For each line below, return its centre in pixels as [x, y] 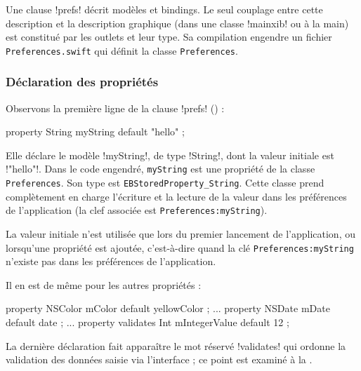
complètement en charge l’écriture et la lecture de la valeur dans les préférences [176, 196]
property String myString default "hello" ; [95, 131]
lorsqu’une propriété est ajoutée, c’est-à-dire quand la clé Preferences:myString [180, 247]
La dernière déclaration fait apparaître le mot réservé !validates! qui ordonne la [176, 345]
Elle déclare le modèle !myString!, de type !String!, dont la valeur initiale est [170, 155]
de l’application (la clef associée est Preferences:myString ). [137, 210]
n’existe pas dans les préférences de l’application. [111, 261]
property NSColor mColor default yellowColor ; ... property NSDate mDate [168, 308]
